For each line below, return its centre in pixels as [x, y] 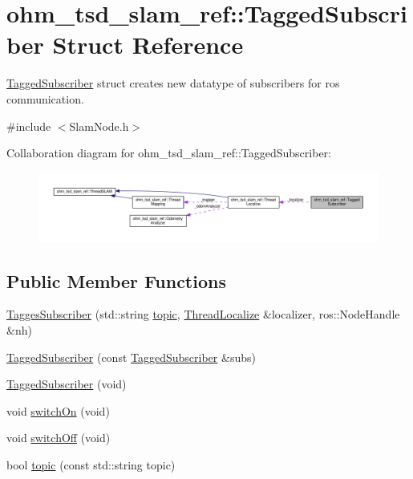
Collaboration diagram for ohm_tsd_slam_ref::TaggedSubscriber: [169, 153]
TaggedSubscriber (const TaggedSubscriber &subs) [131, 357]
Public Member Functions [116, 280]
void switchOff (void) [59, 438]
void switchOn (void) [58, 410]
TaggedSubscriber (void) [67, 384]
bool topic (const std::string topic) [91, 465]
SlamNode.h [99, 126]
